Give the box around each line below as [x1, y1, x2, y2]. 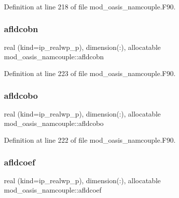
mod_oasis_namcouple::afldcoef [4, 185, 102, 195]
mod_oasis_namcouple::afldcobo [4, 118, 104, 128]
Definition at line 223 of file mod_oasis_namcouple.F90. [4, 68, 176, 78]
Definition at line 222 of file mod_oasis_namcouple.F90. [4, 135, 176, 145]
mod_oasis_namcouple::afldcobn [4, 51, 104, 62]
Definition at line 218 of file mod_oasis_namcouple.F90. [4, 1, 176, 11]
